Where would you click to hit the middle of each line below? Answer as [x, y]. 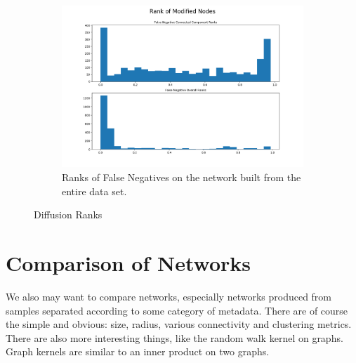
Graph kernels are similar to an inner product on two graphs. [138, 351]
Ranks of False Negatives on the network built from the [182, 177]
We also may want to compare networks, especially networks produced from [169, 296]
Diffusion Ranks [68, 214]
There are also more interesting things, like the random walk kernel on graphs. [174, 337]
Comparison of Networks [128, 263]
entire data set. [94, 191]
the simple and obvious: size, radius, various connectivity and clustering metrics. [179, 324]
